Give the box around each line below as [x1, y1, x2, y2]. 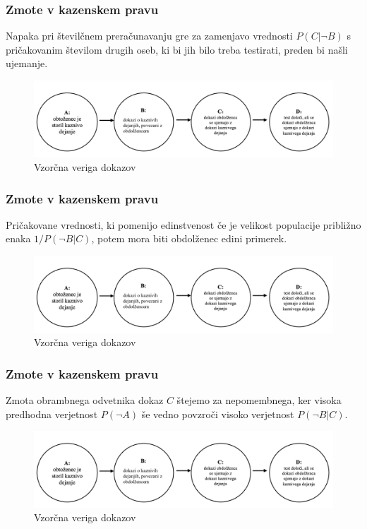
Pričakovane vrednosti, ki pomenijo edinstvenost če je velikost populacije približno [6, 217, 361, 232]
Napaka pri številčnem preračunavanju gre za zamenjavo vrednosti [6, 28, 293, 43]
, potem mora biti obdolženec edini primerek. [91, 231, 287, 246]
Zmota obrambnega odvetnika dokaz [6, 392, 164, 407]
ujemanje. [6, 56, 48, 71]
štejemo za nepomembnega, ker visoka [176, 392, 342, 407]
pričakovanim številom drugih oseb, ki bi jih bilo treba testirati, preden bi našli [6, 42, 348, 57]
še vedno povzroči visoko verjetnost [141, 406, 294, 421]
